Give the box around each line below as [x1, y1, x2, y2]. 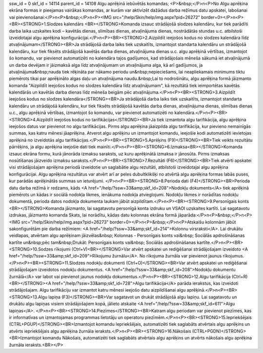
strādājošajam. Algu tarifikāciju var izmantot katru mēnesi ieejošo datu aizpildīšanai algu [9, 287, 186, 293]
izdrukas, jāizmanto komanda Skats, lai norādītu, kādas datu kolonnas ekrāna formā [9, 212, 177, 218]
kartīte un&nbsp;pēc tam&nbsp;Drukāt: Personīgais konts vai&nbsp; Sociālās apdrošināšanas [9, 239, 196, 245]
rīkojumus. [223, 253, 244, 259]
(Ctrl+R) [231, 274, 248, 279]
